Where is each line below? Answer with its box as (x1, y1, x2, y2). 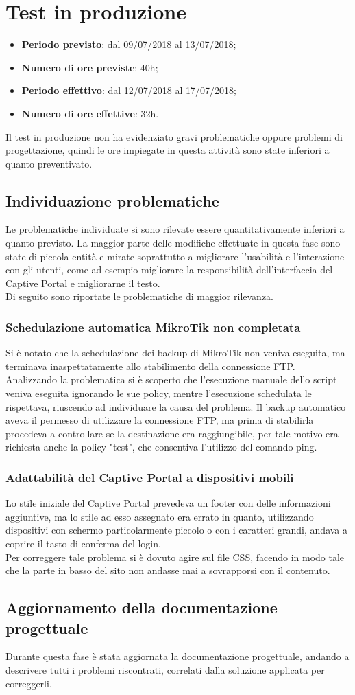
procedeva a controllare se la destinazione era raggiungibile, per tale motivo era (5, 426, 339, 440)
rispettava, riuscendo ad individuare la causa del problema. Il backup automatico (5, 399, 346, 413)
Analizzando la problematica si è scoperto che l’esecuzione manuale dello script (5, 372, 337, 387)
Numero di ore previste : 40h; (21, 60, 158, 74)
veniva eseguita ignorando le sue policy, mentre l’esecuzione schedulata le (5, 386, 312, 400)
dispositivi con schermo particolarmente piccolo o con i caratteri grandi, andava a (5, 523, 348, 537)
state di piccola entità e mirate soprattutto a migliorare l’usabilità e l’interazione (5, 249, 345, 263)
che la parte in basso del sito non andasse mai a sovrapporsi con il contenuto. (5, 563, 330, 578)
